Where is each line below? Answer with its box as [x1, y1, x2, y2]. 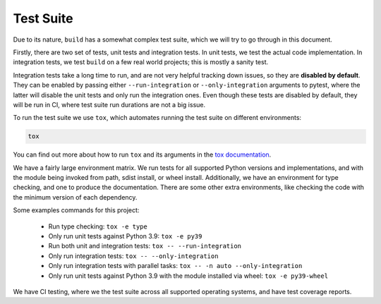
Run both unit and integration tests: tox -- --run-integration [48, 242, 242, 250]
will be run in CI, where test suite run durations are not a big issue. [13, 100, 206, 109]
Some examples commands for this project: [13, 206, 140, 214]
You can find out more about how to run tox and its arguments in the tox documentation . [13, 150, 272, 159]
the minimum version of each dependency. [13, 193, 138, 201]
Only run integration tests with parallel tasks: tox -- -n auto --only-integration [48, 262, 303, 270]
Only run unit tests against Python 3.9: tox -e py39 [48, 231, 202, 240]
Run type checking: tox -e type [48, 222, 147, 231]
